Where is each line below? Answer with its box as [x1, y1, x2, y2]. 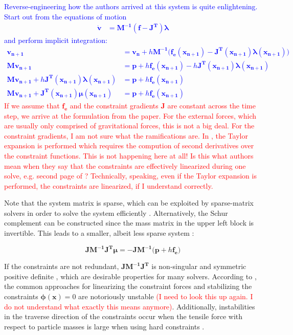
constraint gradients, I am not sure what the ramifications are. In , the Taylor [4, 130, 248, 141]
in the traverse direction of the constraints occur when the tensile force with [4, 311, 243, 322]
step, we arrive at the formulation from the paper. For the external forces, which [4, 110, 256, 121]
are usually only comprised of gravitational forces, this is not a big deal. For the [4, 120, 255, 131]
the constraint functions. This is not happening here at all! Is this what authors [4, 150, 254, 161]
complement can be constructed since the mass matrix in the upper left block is [4, 217, 254, 228]
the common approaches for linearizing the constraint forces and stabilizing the [4, 281, 252, 292]
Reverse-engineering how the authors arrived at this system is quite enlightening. [4, 1, 258, 11]
